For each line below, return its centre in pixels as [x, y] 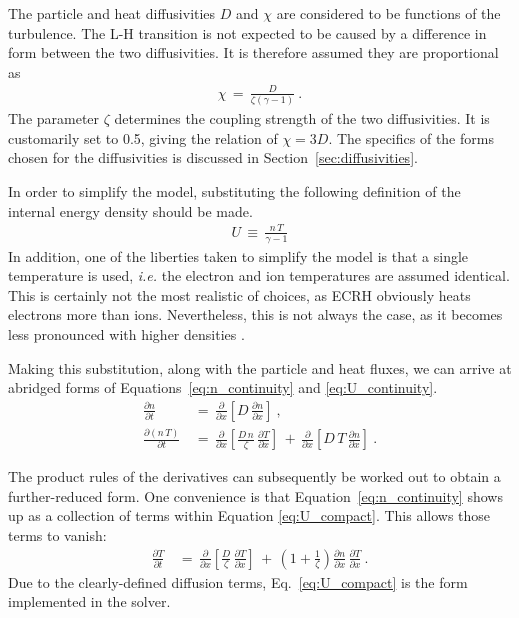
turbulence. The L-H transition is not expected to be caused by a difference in [247, 32]
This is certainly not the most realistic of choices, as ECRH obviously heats [239, 294]
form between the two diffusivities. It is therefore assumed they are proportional [253, 52]
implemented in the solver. [89, 601]
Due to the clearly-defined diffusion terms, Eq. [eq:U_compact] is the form [238, 581]
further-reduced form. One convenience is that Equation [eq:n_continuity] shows [255, 495]
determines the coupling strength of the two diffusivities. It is [302, 118]
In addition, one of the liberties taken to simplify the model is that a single [238, 255]
